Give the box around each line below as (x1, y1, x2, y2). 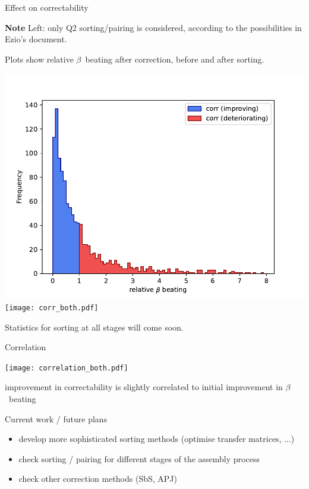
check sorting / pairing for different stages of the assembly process (18, 452, 260, 465)
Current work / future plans (5, 412, 108, 425)
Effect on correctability (5, 1, 89, 13)
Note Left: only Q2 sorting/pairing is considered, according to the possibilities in (5, 21, 302, 33)
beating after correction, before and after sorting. (85, 52, 264, 65)
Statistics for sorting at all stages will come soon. (5, 320, 184, 333)
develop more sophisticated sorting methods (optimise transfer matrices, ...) (18, 432, 295, 445)
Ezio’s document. (5, 33, 67, 45)
